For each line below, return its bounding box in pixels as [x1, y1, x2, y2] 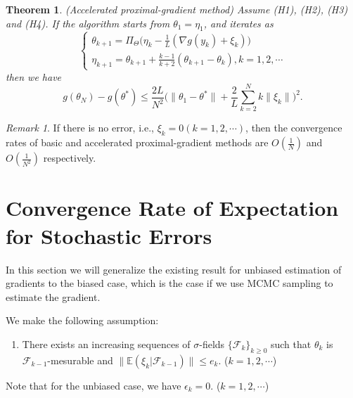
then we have [6, 69, 62, 84]
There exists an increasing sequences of [22, 336, 191, 351]
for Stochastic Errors [6, 221, 212, 250]
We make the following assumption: [6, 313, 159, 328]
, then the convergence [245, 120, 342, 135]
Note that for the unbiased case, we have [6, 378, 181, 392]
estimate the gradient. [6, 289, 101, 304]
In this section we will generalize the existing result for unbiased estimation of [6, 262, 342, 276]
